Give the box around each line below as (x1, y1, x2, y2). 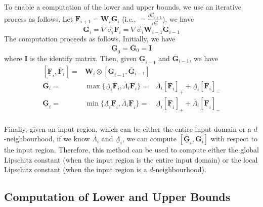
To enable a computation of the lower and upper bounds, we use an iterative (4, 2, 241, 12)
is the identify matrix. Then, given (30, 53, 137, 63)
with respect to (210, 133, 258, 144)
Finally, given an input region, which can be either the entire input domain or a (4, 123, 251, 134)
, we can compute (122, 133, 177, 144)
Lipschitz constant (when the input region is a (4, 164, 147, 175)
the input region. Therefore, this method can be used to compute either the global (4, 144, 259, 155)
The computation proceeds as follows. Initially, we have (4, 33, 176, 43)
